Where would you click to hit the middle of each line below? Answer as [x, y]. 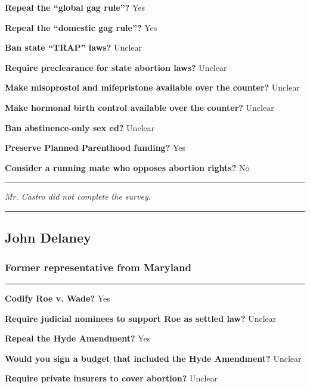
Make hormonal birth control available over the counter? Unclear [139, 107]
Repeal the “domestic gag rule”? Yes [81, 27]
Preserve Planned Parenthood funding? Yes [95, 148]
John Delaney [48, 238]
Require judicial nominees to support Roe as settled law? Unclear [141, 318]
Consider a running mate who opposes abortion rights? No [127, 167]
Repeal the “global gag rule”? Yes [75, 7]
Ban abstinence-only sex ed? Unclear [80, 127]
